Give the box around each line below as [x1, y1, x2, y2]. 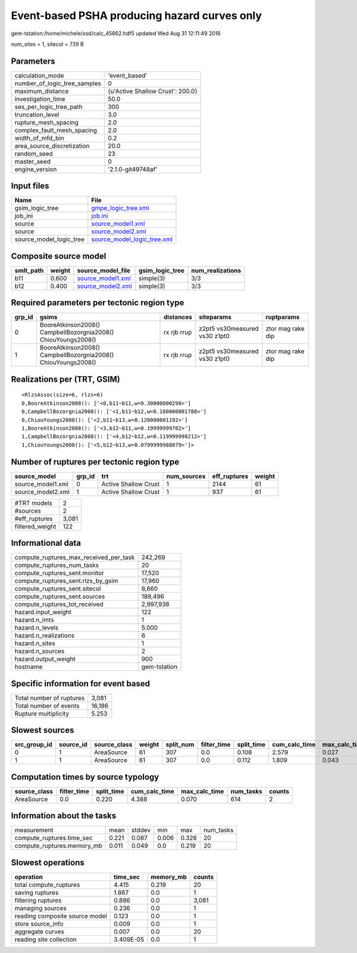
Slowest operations [11, 857, 84, 867]
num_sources [166, 472, 206, 480]
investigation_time [14, 95, 65, 103]
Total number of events [14, 701, 80, 710]
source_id [58, 740, 87, 749]
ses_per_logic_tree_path [14, 102, 83, 111]
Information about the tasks [11, 811, 117, 821]
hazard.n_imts [14, 616, 54, 624]
